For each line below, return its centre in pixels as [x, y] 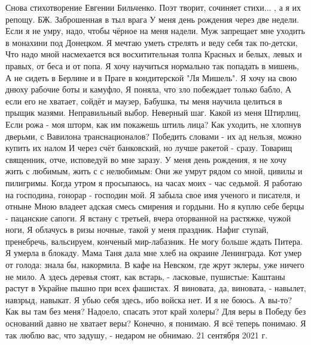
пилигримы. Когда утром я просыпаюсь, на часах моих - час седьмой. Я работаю [154, 182]
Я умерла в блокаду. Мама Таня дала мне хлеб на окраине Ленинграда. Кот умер [154, 253]
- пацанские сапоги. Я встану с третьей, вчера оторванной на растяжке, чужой [148, 218]
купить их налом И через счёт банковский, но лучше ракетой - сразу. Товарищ [149, 148]
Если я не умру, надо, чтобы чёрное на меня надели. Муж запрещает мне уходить [155, 31]
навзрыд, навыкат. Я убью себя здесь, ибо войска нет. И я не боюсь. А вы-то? [149, 299]
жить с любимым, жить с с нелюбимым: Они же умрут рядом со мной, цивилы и [154, 171]
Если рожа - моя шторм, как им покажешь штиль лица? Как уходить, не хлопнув [153, 124]
